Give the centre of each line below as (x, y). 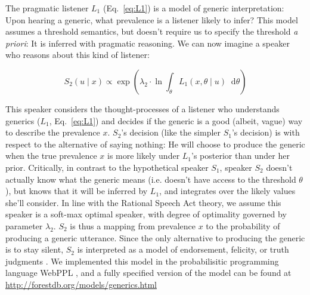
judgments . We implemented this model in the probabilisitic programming (142, 261)
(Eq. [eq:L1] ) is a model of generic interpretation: (193, 8)
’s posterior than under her (241, 156)
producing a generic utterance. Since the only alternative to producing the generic (155, 237)
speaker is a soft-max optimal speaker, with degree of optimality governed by (146, 214)
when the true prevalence (51, 156)
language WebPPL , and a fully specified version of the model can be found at (148, 273)
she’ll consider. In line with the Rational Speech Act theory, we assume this (143, 202)
